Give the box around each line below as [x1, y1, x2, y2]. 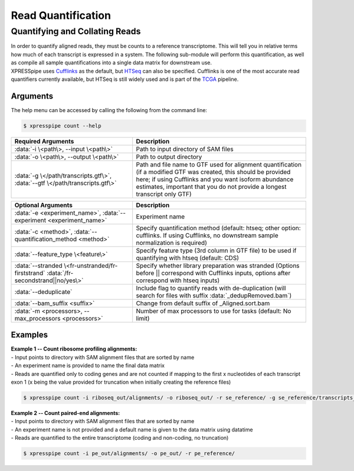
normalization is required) [136, 238, 208, 247]
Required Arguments [14, 137, 74, 145]
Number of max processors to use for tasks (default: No [136, 307, 291, 315]
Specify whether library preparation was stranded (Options [136, 261, 300, 270]
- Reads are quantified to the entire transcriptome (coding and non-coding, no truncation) [11, 434, 229, 441]
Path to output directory [136, 152, 202, 161]
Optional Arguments [14, 201, 73, 209]
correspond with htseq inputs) [136, 276, 220, 284]
